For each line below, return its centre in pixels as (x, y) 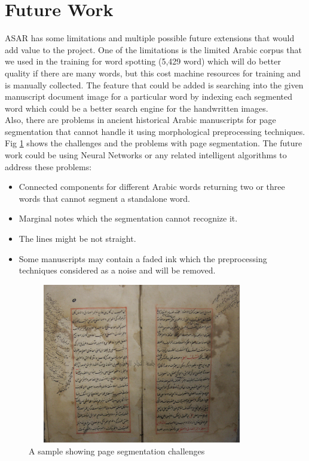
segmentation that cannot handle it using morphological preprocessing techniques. (155, 131)
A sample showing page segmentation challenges (117, 451)
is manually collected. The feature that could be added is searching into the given (154, 84)
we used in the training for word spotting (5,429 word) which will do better (143, 61)
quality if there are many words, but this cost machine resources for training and (153, 73)
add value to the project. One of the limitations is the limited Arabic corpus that (153, 49)
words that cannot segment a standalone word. (104, 198)
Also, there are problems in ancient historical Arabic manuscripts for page (140, 120)
